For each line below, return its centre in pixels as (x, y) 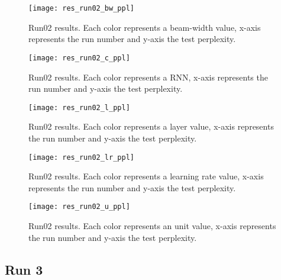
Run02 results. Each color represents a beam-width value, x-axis (145, 27)
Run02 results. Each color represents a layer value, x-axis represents (151, 126)
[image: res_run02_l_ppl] (79, 107)
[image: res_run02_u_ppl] (79, 207)
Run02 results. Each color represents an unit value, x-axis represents (152, 226)
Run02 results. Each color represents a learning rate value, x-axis (146, 176)
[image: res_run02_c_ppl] (79, 58)
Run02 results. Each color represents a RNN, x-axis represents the (148, 77)
